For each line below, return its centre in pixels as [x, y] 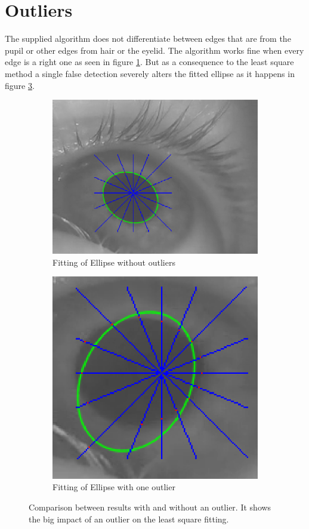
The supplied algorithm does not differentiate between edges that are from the [148, 39]
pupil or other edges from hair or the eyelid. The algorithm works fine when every [154, 50]
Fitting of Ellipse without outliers [114, 262]
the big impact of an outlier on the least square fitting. [129, 519]
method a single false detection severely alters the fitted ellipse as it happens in [150, 73]
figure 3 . [20, 85]
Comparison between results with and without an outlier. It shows [150, 507]
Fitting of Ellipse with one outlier [114, 487]
